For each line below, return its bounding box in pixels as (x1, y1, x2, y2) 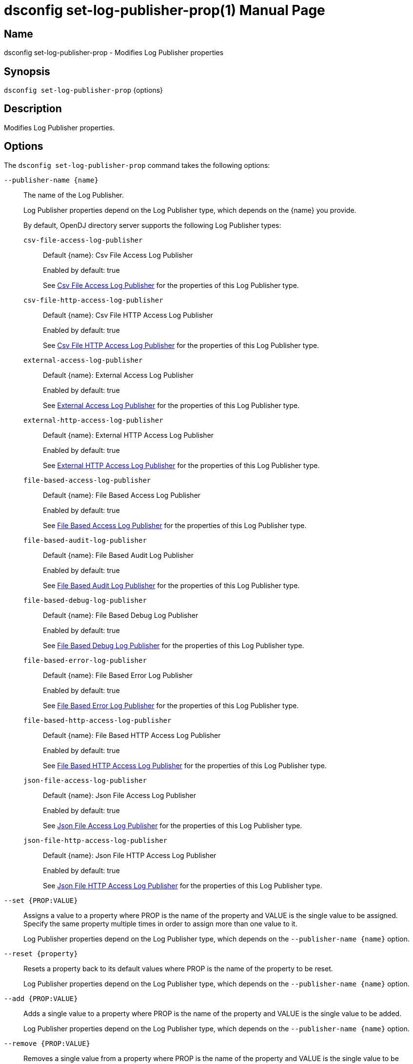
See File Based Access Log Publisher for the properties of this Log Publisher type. (43, 521, 307, 530)
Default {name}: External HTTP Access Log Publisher (43, 430, 214, 439)
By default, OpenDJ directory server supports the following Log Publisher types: (23, 221, 281, 229)
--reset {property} (4, 949, 78, 958)
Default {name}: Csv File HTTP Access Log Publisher (43, 310, 213, 319)
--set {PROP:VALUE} (4, 896, 78, 904)
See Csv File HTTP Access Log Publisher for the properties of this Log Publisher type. (43, 341, 319, 349)
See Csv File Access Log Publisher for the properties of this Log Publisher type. (43, 281, 299, 289)
